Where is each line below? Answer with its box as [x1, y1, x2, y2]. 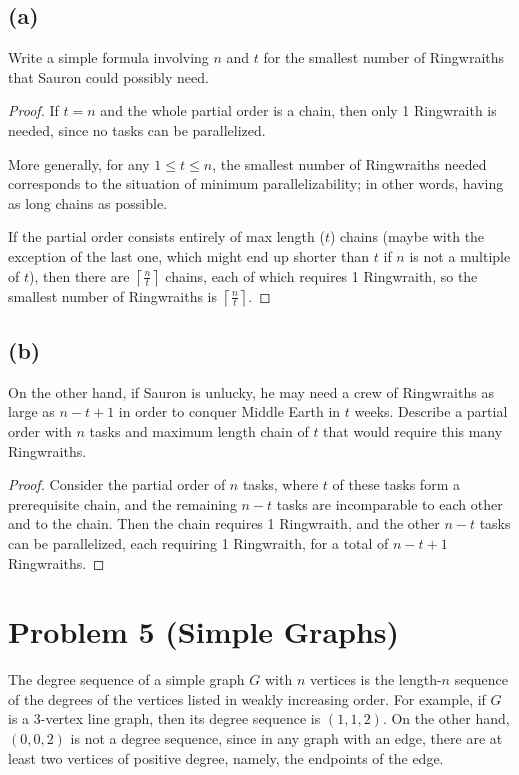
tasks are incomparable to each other [276, 493, 503, 514]
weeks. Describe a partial [354, 401, 508, 422]
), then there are [29, 265, 130, 286]
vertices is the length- [309, 669, 442, 690]
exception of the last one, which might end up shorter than [8, 245, 370, 266]
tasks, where [242, 474, 319, 495]
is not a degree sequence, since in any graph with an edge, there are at [70, 728, 503, 748]
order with [8, 420, 72, 441]
